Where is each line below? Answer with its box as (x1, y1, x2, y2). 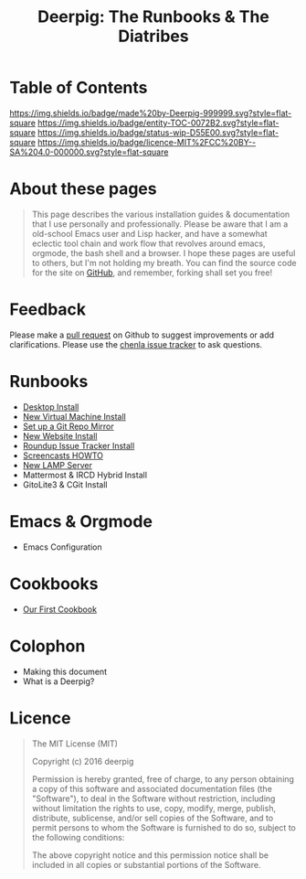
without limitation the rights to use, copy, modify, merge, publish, (31, 802, 277, 813)
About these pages (9, 178, 157, 199)
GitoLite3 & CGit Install (22, 478, 108, 490)
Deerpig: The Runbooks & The (37, 6, 269, 27)
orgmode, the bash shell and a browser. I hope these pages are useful (31, 247, 296, 258)
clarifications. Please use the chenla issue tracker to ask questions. (9, 338, 263, 349)
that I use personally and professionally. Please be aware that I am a (31, 218, 289, 230)
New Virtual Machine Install (22, 411, 126, 422)
